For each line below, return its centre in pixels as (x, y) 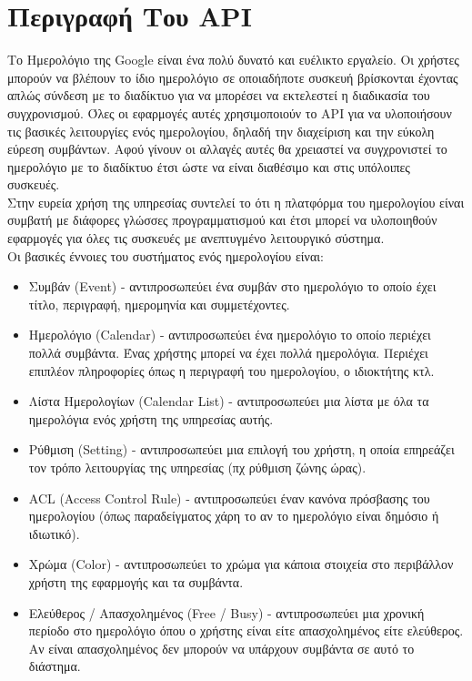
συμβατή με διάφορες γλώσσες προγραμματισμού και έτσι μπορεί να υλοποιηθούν (222, 220)
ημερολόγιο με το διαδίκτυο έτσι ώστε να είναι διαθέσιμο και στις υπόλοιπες (209, 166)
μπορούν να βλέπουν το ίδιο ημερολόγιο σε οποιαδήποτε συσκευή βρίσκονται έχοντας (233, 77)
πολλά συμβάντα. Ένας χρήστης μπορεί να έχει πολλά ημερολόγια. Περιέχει (228, 353)
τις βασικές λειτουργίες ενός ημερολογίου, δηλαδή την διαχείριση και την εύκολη (221, 131)
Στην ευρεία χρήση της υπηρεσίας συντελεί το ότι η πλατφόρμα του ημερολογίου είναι (236, 202)
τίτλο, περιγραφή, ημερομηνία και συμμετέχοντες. (159, 304)
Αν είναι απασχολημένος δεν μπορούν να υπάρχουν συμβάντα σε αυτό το (221, 648)
